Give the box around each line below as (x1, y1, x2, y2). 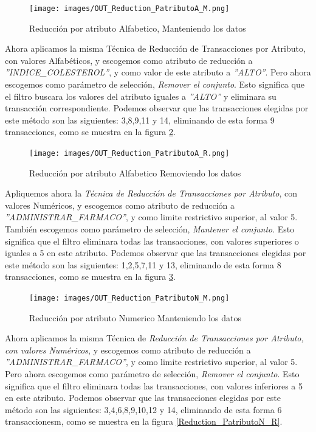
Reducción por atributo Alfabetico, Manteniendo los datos (29, 21, 246, 34)
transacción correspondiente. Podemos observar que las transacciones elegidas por (5, 102, 309, 114)
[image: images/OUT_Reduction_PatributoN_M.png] (29, 294, 230, 302)
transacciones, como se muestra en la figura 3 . (5, 270, 176, 283)
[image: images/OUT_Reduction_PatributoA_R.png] (29, 149, 230, 158)
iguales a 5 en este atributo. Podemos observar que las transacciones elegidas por (5, 246, 306, 259)
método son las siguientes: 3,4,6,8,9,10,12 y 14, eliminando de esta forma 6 (5, 403, 282, 416)
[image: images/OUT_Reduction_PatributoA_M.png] (29, 4, 230, 13)
